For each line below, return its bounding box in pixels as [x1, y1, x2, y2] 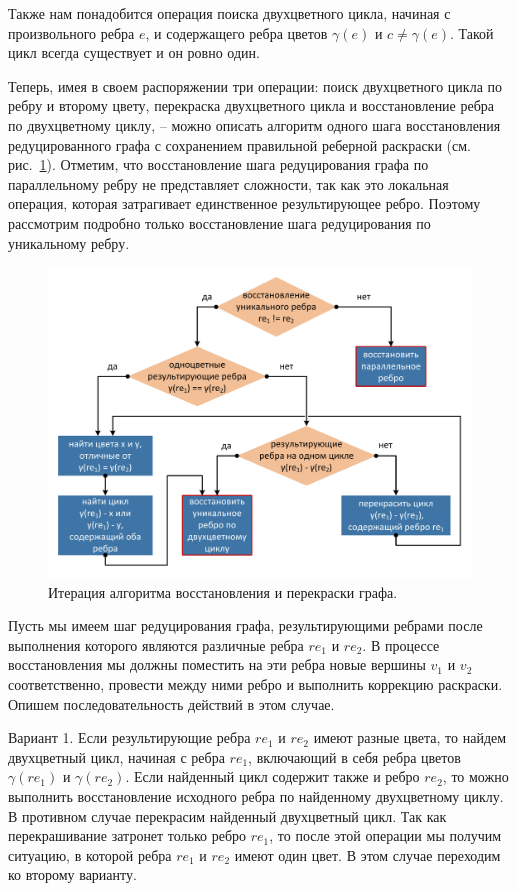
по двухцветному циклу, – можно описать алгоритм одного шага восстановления [8, 114, 501, 135]
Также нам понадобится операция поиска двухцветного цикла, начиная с [8, 3, 451, 23]
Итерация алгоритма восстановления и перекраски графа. [48, 581, 398, 602]
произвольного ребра [8, 22, 135, 43]
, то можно [442, 766, 509, 787]
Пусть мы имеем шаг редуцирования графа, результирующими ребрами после [8, 615, 483, 636]
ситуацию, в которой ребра [8, 844, 172, 865]
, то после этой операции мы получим [269, 825, 502, 846]
